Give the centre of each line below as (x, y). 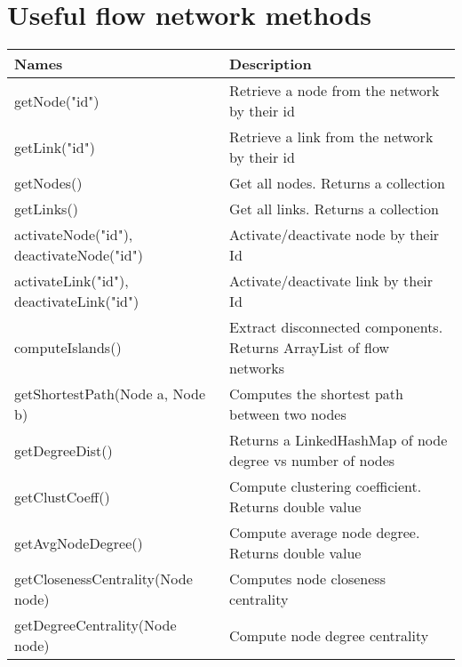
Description (271, 64)
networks (257, 368)
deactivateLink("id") (77, 301)
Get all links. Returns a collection (334, 209)
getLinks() (46, 209)
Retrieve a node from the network (335, 91)
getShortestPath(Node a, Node (110, 394)
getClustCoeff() (62, 496)
